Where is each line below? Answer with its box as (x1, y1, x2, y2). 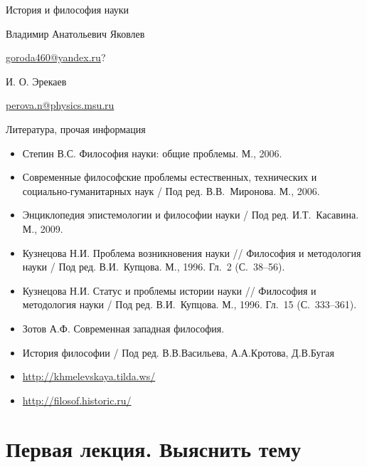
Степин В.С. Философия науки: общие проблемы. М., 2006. (22, 145, 282, 160)
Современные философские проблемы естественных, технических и (22, 169, 317, 184)
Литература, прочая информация (6, 121, 146, 136)
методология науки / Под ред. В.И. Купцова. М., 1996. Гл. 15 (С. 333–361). (22, 297, 357, 312)
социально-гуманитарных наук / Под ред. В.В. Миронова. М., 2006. (22, 183, 320, 198)
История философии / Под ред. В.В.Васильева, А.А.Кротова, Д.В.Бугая (22, 345, 334, 360)
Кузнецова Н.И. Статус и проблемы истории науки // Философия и (22, 283, 317, 298)
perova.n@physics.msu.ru (6, 98, 115, 112)
